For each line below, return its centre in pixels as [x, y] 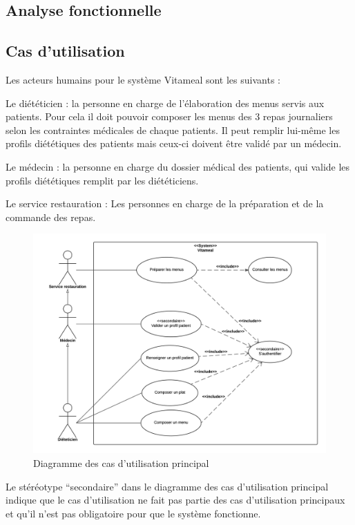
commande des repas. [51, 217]
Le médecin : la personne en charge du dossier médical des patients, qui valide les [178, 166]
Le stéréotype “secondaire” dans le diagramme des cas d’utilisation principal [167, 486]
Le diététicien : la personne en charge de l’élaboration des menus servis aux [165, 103]
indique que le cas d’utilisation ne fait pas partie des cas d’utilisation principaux [175, 500]
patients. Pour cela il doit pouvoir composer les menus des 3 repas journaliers [169, 116]
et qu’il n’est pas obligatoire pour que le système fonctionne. [133, 513]
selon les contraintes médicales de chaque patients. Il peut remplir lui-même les [173, 130]
